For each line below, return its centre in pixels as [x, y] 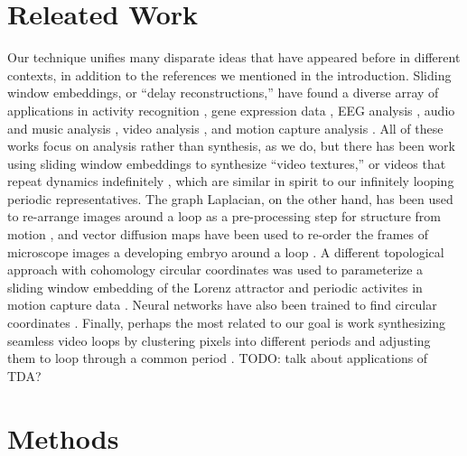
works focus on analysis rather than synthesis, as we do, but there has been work [231, 146]
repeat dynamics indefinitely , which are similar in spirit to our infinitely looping [231, 181]
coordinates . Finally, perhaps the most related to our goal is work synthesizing [227, 323]
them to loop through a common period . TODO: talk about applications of [218, 358]
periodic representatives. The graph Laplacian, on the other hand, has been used [230, 198]
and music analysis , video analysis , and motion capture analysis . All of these [225, 128]
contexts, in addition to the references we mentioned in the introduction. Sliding [229, 74]
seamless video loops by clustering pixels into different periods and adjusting [219, 340]
